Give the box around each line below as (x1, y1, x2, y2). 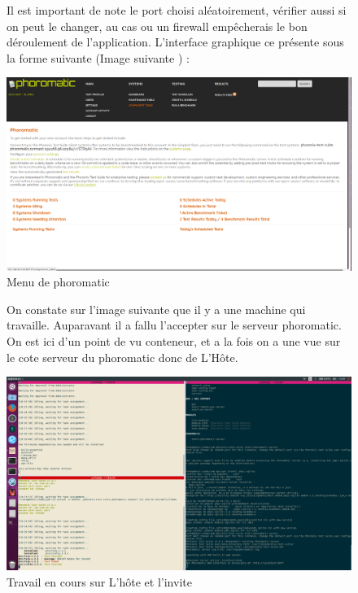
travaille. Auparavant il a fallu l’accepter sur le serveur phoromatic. (7, 316, 342, 334)
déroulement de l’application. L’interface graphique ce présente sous (7, 33, 344, 50)
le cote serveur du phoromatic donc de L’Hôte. (7, 348, 238, 365)
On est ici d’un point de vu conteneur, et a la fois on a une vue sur (7, 333, 341, 349)
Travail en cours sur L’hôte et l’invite (7, 573, 192, 590)
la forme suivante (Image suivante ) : (7, 49, 190, 66)
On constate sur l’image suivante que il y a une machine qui (7, 300, 306, 317)
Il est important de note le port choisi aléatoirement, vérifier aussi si (7, 2, 347, 18)
